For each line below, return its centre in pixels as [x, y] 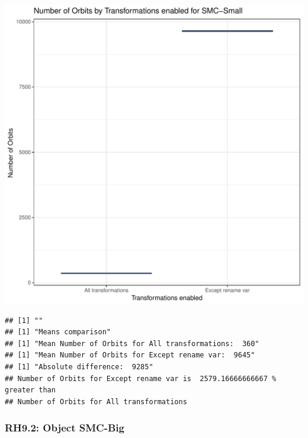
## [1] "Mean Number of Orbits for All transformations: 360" [132, 343]
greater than [30, 390]
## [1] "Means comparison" [58, 332]
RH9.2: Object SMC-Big [65, 428]
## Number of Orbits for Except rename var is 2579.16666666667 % [141, 378]
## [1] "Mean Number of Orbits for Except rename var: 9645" [130, 355]
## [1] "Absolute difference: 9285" [79, 367]
